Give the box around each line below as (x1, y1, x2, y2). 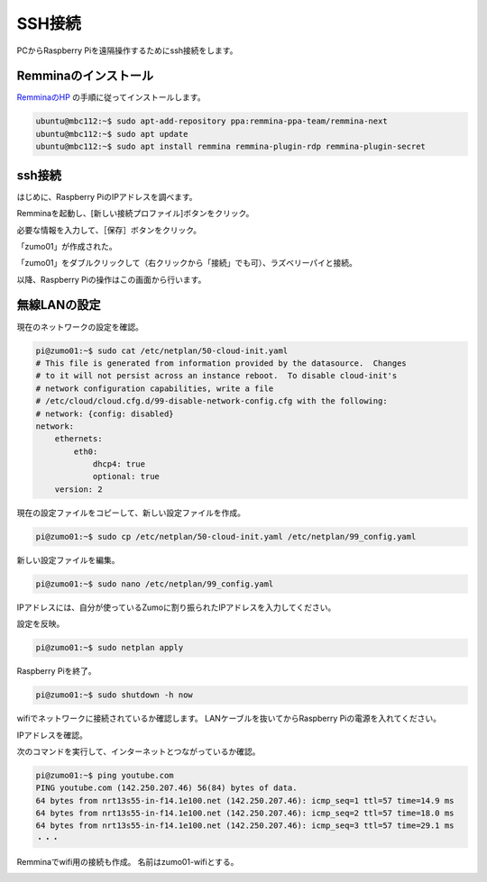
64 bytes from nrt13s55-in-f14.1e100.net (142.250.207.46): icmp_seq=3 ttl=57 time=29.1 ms (35, 821, 455, 831)
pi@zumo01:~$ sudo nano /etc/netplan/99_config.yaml (35, 578, 274, 589)
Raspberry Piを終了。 (16, 666, 96, 677)
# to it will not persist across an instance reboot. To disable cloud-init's (35, 370, 398, 381)
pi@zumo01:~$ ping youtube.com (35, 770, 175, 780)
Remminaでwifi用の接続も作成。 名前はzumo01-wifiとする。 (16, 856, 239, 867)
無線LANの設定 (16, 297, 101, 313)
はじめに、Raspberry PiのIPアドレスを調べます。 (16, 191, 198, 202)
